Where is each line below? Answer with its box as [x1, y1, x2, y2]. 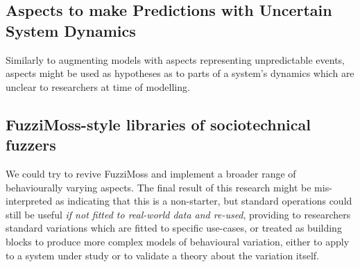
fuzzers [6, 134, 56, 155]
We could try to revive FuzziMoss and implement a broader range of [6, 166, 296, 180]
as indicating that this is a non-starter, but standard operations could [55, 193, 352, 208]
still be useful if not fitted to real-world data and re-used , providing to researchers [6, 207, 351, 221]
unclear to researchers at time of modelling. [6, 79, 190, 94]
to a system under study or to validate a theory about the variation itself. [6, 248, 319, 262]
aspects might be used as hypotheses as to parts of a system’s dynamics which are [6, 66, 354, 80]
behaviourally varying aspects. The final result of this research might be [6, 180, 311, 194]
